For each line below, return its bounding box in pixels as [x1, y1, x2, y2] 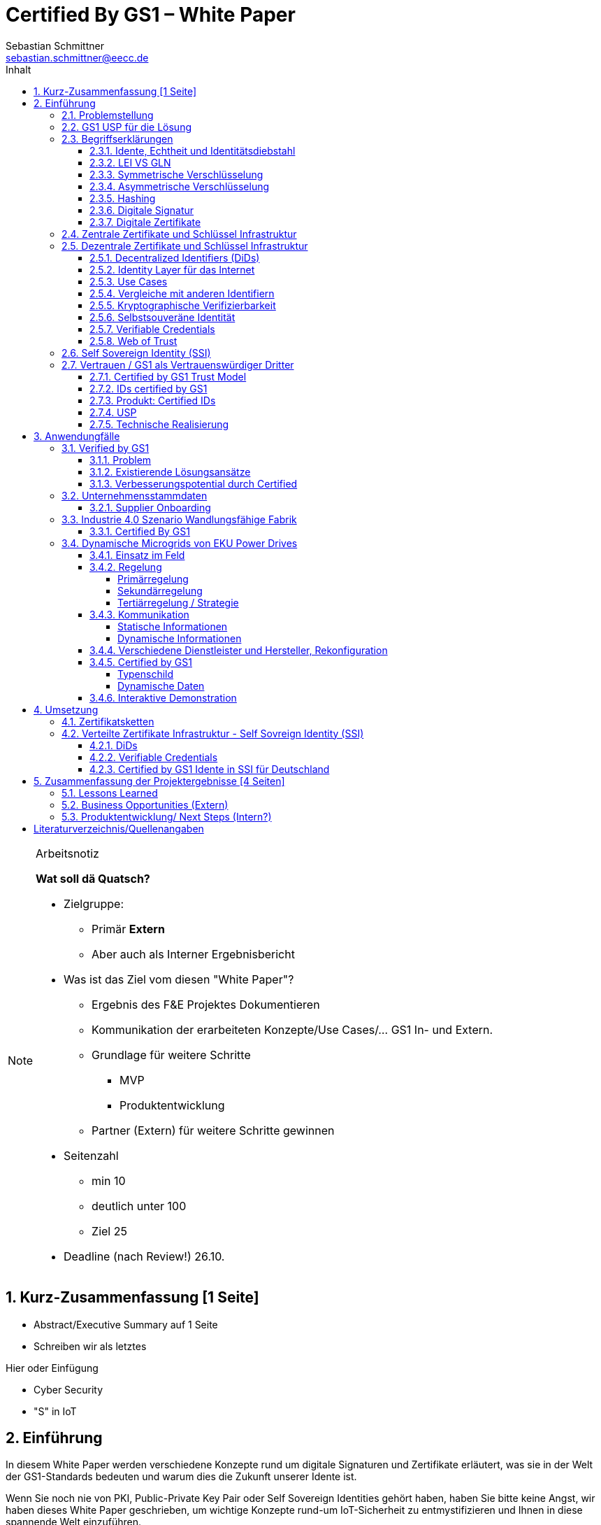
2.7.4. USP [89, 406, 137, 418]
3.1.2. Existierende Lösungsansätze [89, 465, 251, 478]
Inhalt [6, 63, 31, 76]
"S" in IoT [34, 1405, 77, 1417]
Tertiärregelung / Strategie [117, 596, 239, 609]
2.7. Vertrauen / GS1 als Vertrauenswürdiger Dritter [61, 358, 294, 371]
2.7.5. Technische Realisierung [89, 418, 229, 430]
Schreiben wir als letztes [34, 1340, 147, 1352]
